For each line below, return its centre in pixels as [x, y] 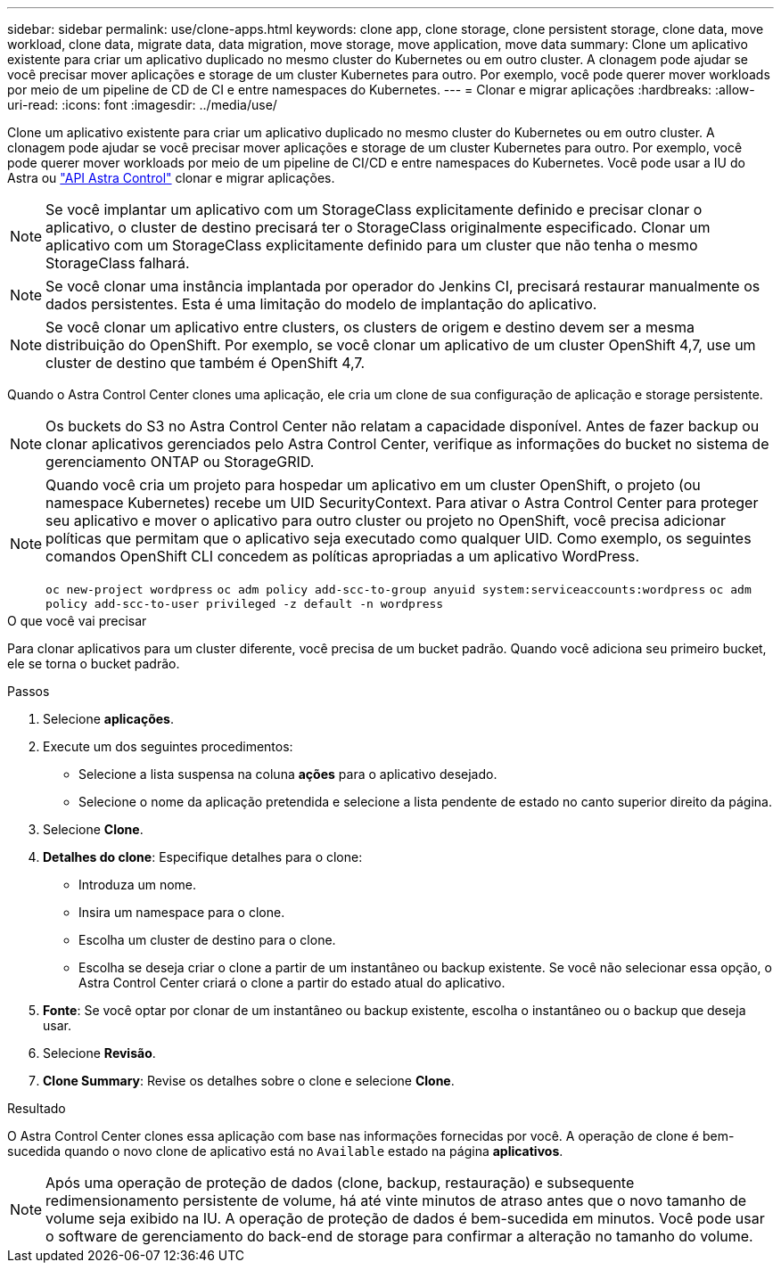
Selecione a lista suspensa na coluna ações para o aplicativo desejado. [288, 774]
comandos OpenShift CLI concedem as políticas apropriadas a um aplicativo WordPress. [343, 556]
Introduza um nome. [138, 885]
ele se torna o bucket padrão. [94, 664]
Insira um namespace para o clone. [182, 912]
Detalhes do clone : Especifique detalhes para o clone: [203, 857]
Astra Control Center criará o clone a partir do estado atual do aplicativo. [292, 983]
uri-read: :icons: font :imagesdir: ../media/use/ [142, 105]
